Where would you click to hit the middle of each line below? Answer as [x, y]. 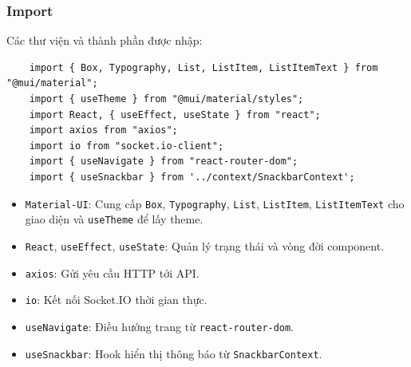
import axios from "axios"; [103, 130]
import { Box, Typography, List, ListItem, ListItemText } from [204, 67]
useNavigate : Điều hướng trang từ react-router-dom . [160, 326]
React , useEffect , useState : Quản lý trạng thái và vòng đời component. [205, 245]
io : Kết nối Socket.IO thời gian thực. [116, 300]
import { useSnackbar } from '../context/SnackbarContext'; [192, 177]
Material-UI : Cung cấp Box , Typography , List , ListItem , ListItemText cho [215, 203]
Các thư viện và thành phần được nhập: [105, 40]
